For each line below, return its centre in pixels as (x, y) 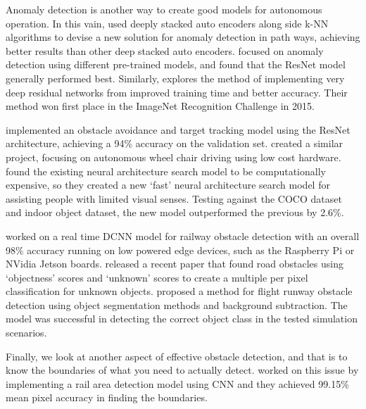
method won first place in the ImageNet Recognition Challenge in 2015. (160, 106)
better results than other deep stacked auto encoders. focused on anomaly (165, 50)
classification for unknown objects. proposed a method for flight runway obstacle (179, 291)
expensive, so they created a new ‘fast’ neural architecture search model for (168, 185)
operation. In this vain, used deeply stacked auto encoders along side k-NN (167, 23)
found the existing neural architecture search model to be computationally (166, 171)
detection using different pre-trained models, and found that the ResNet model (176, 64)
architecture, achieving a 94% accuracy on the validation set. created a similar (175, 143)
